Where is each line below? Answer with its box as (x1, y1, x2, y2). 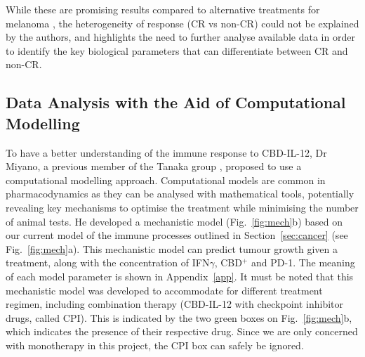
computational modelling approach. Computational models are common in (6, 172, 326, 187)
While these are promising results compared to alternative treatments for (6, 2, 320, 16)
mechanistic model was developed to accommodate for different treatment (6, 283, 323, 297)
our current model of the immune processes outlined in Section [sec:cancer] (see (6, 228, 348, 242)
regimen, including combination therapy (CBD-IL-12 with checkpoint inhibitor (6, 297, 344, 311)
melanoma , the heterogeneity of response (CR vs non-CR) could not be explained (6, 15, 359, 30)
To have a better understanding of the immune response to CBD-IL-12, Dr (6, 145, 327, 160)
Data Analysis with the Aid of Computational (6, 91, 346, 113)
